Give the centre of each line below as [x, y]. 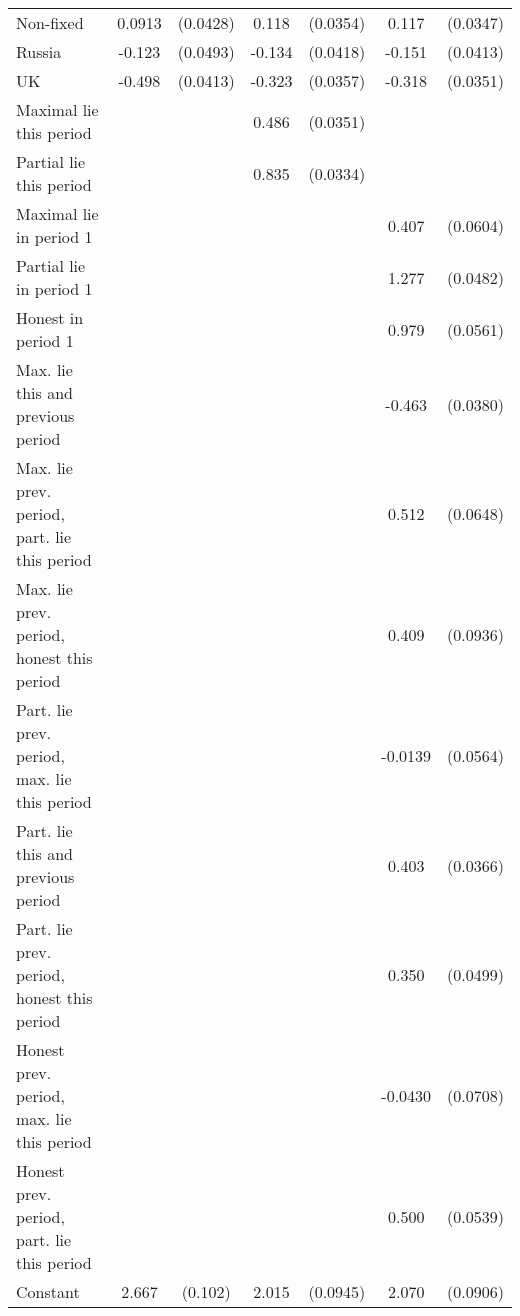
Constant [48, 1291]
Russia [39, 51]
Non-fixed [50, 22]
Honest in [50, 317]
